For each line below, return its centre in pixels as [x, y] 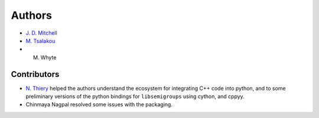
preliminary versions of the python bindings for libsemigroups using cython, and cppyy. [135, 96]
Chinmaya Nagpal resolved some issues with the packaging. [99, 104]
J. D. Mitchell [41, 33]
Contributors [35, 74]
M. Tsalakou [40, 41]
